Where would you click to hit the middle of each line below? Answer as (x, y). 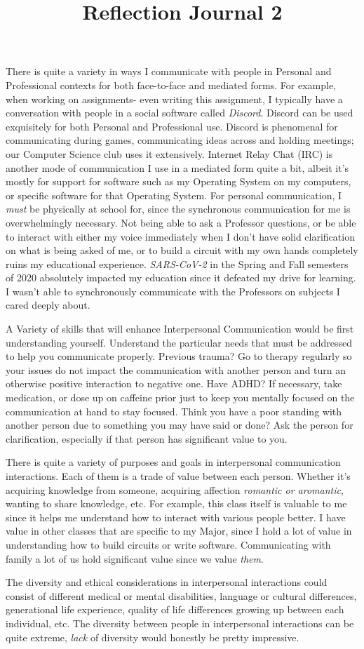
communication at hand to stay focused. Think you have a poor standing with (174, 411)
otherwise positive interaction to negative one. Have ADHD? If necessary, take (174, 383)
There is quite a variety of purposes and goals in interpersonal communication (173, 462)
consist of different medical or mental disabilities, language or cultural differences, (181, 595)
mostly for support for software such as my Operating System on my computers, (178, 181)
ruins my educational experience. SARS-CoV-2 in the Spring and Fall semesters (177, 263)
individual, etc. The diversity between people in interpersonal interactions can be (180, 623)
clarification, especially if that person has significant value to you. (147, 438)
